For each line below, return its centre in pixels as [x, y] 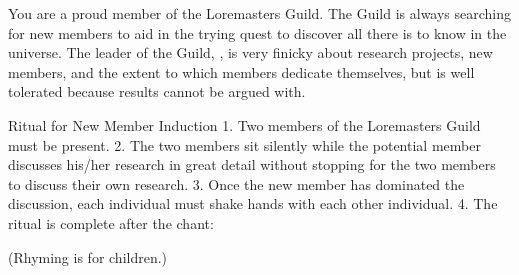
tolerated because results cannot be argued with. [157, 91]
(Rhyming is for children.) [88, 256]
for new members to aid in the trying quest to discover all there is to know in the [257, 32]
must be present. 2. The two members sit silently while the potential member [244, 144]
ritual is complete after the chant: [111, 222]
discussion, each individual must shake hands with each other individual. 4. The [253, 203]
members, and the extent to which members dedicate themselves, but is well [241, 71]
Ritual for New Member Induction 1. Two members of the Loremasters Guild [244, 124]
